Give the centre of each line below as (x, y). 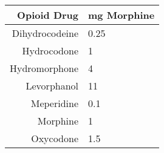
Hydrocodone (50, 50)
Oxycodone (55, 138)
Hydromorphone (44, 68)
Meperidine (55, 103)
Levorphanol (52, 86)
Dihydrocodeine (45, 33)
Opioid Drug (48, 15)
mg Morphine (121, 15)
